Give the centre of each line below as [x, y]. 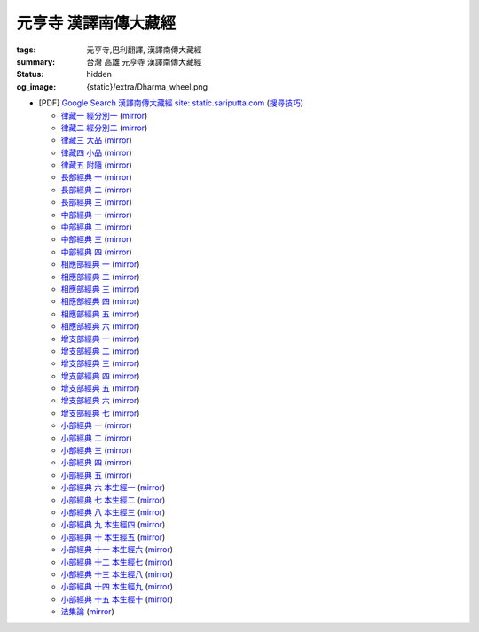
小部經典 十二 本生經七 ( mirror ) [117, 562]
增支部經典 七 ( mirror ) [100, 413]
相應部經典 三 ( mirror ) [100, 289]
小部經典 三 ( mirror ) [96, 450]
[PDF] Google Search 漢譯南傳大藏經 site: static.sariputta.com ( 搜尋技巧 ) [171, 103]
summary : [36, 61]
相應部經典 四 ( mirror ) [100, 301]
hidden [99, 74]
